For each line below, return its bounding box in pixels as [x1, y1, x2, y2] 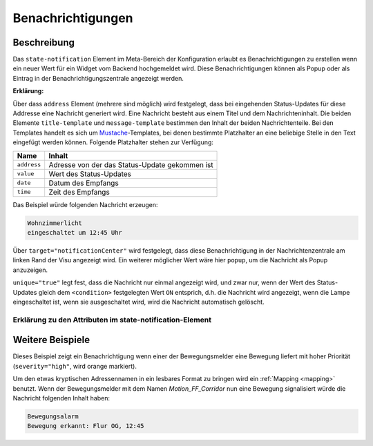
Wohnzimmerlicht [27, 219, 83, 227]
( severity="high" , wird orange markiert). [12, 362, 137, 370]
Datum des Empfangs [48, 178, 119, 188]
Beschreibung [12, 37, 75, 48]
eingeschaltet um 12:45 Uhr [27, 229, 122, 236]
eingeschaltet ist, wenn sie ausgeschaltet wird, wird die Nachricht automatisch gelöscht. [12, 298, 265, 306]
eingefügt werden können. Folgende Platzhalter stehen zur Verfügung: [12, 138, 214, 146]
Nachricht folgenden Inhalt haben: [12, 394, 111, 402]
